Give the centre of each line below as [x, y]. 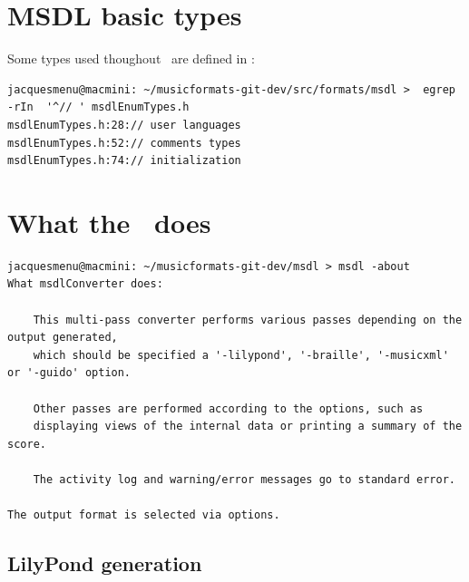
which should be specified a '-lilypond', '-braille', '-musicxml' [241, 355]
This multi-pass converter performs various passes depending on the [248, 320]
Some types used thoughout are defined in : [131, 58]
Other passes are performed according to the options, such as [228, 408]
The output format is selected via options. [144, 515]
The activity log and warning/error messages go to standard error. [244, 479]
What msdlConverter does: [85, 284]
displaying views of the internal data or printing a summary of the [248, 427]
